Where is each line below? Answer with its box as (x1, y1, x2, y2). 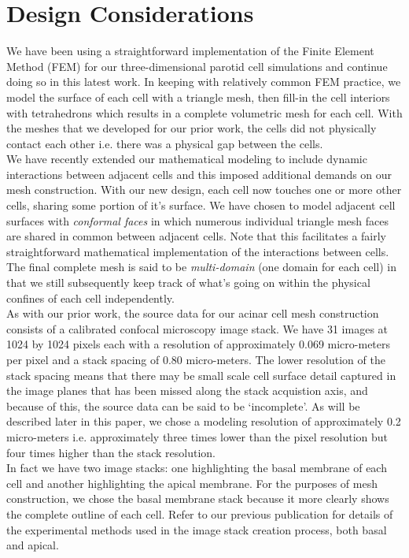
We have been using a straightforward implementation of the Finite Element (6, 43, 374, 59)
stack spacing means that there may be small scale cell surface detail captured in (6, 366, 396, 383)
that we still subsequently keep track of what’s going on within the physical (6, 274, 370, 291)
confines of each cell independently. (6, 289, 175, 306)
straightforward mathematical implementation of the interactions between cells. (6, 243, 389, 259)
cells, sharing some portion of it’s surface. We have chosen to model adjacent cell (6, 197, 396, 214)
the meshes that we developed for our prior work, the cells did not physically (6, 120, 377, 136)
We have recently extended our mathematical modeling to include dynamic (6, 151, 367, 167)
